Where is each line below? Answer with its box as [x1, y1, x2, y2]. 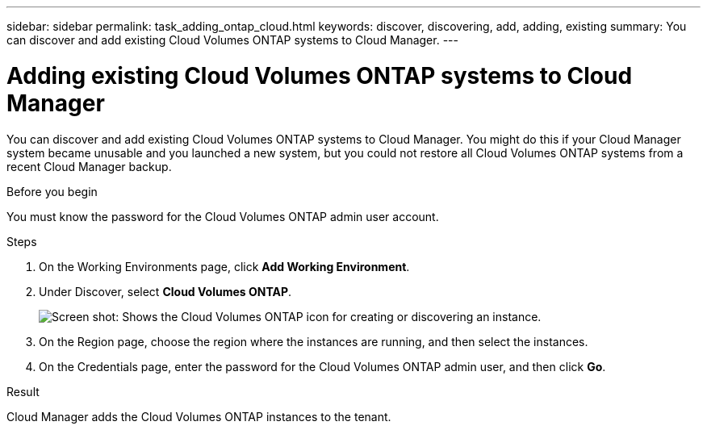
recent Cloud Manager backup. [6, 159, 172, 173]
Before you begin [6, 184, 98, 198]
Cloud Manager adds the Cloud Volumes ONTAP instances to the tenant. [6, 409, 391, 424]
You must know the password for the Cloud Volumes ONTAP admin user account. [6, 209, 439, 223]
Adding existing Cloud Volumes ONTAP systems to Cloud [6, 61, 633, 90]
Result [6, 384, 40, 399]
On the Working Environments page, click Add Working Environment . [39, 259, 410, 273]
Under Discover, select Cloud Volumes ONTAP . [39, 284, 292, 298]
